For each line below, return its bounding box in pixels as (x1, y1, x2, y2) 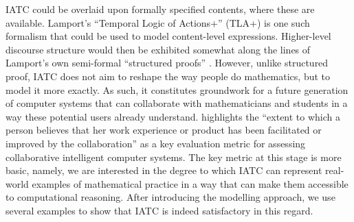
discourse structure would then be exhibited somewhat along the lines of (5, 42, 311, 56)
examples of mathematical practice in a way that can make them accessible (32, 176, 349, 190)
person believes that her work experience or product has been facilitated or (5, 123, 322, 137)
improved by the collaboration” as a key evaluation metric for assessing (5, 136, 306, 150)
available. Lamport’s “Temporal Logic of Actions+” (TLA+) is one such (5, 15, 310, 29)
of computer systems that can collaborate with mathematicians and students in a (5, 96, 348, 110)
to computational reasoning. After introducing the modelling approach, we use (5, 190, 335, 204)
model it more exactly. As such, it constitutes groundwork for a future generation (5, 82, 349, 97)
